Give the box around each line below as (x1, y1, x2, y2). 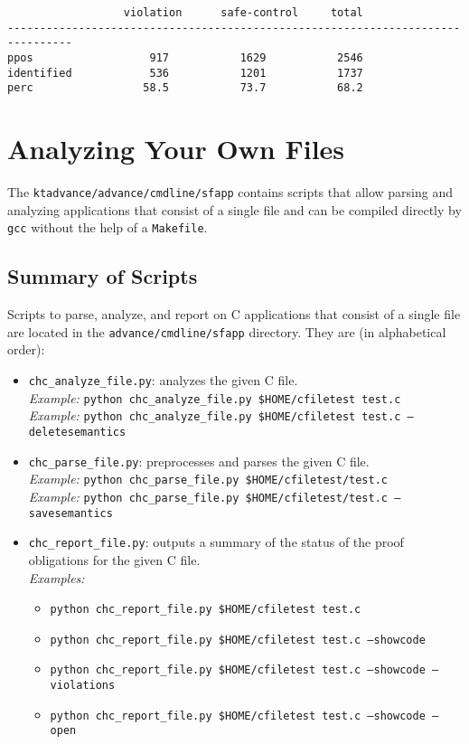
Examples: (28, 568, 85, 587)
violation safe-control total (123, 6, 363, 19)
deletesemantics (28, 425, 127, 438)
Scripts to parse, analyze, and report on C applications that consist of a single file (7, 305, 461, 324)
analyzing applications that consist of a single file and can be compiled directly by (7, 200, 462, 219)
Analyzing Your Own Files (7, 130, 345, 167)
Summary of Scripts (7, 262, 198, 290)
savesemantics (28, 506, 113, 520)
